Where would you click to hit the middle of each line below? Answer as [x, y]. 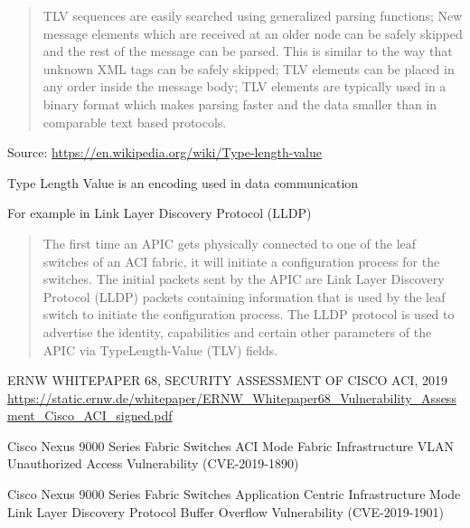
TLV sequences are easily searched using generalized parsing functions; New [253, 15]
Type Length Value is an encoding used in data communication [183, 182]
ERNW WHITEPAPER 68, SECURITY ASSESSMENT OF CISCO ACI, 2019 [227, 380]
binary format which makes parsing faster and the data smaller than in [240, 104]
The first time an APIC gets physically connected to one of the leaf [230, 243]
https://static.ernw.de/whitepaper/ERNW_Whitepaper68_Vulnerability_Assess [232, 397]
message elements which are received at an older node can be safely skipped [253, 33]
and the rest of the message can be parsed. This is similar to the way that [248, 51]
